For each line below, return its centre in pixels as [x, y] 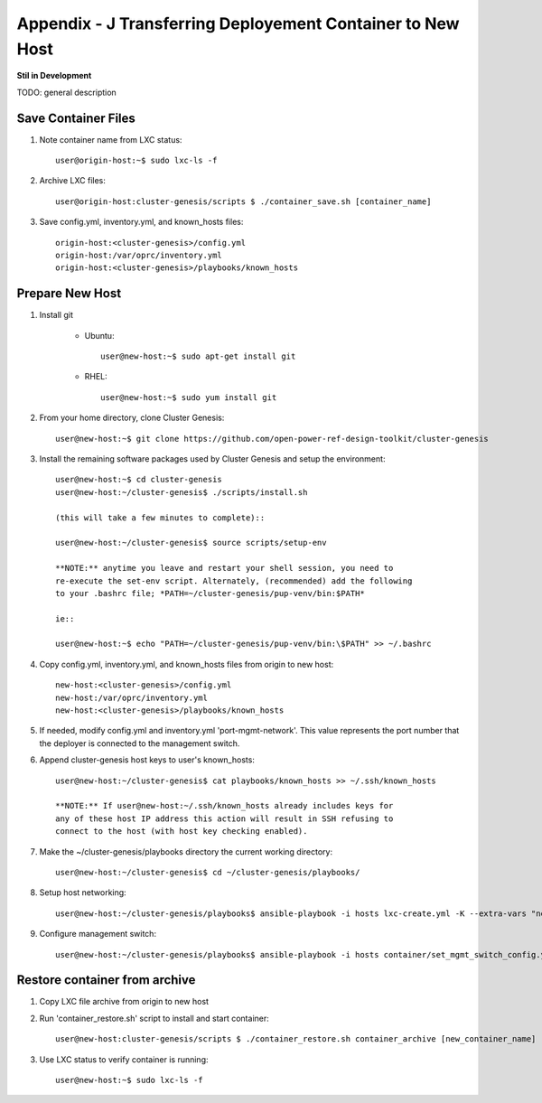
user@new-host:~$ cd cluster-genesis [139, 480]
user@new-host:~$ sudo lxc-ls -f [129, 1080]
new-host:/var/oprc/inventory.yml [131, 697]
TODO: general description [66, 92]
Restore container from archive [106, 980]
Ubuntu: [99, 335]
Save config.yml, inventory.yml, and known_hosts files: [141, 222]
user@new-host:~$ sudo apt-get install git [198, 356]
